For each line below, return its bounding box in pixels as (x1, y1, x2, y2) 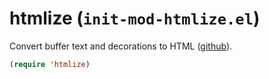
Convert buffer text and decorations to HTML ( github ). (9, 40, 233, 52)
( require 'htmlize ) (9, 59, 91, 69)
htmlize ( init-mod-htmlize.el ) (9, 7, 261, 30)
